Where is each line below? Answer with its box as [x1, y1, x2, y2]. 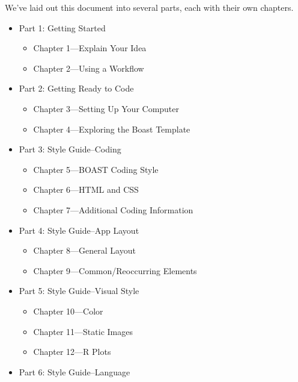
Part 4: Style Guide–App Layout [19, 224, 139, 236]
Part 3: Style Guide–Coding [19, 143, 121, 155]
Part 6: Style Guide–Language [19, 365, 130, 378]
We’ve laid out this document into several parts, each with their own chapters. [5, 1, 294, 13]
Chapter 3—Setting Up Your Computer [33, 102, 180, 114]
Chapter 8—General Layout [33, 244, 136, 257]
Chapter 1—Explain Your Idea [33, 42, 147, 54]
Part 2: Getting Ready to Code [19, 82, 134, 95]
